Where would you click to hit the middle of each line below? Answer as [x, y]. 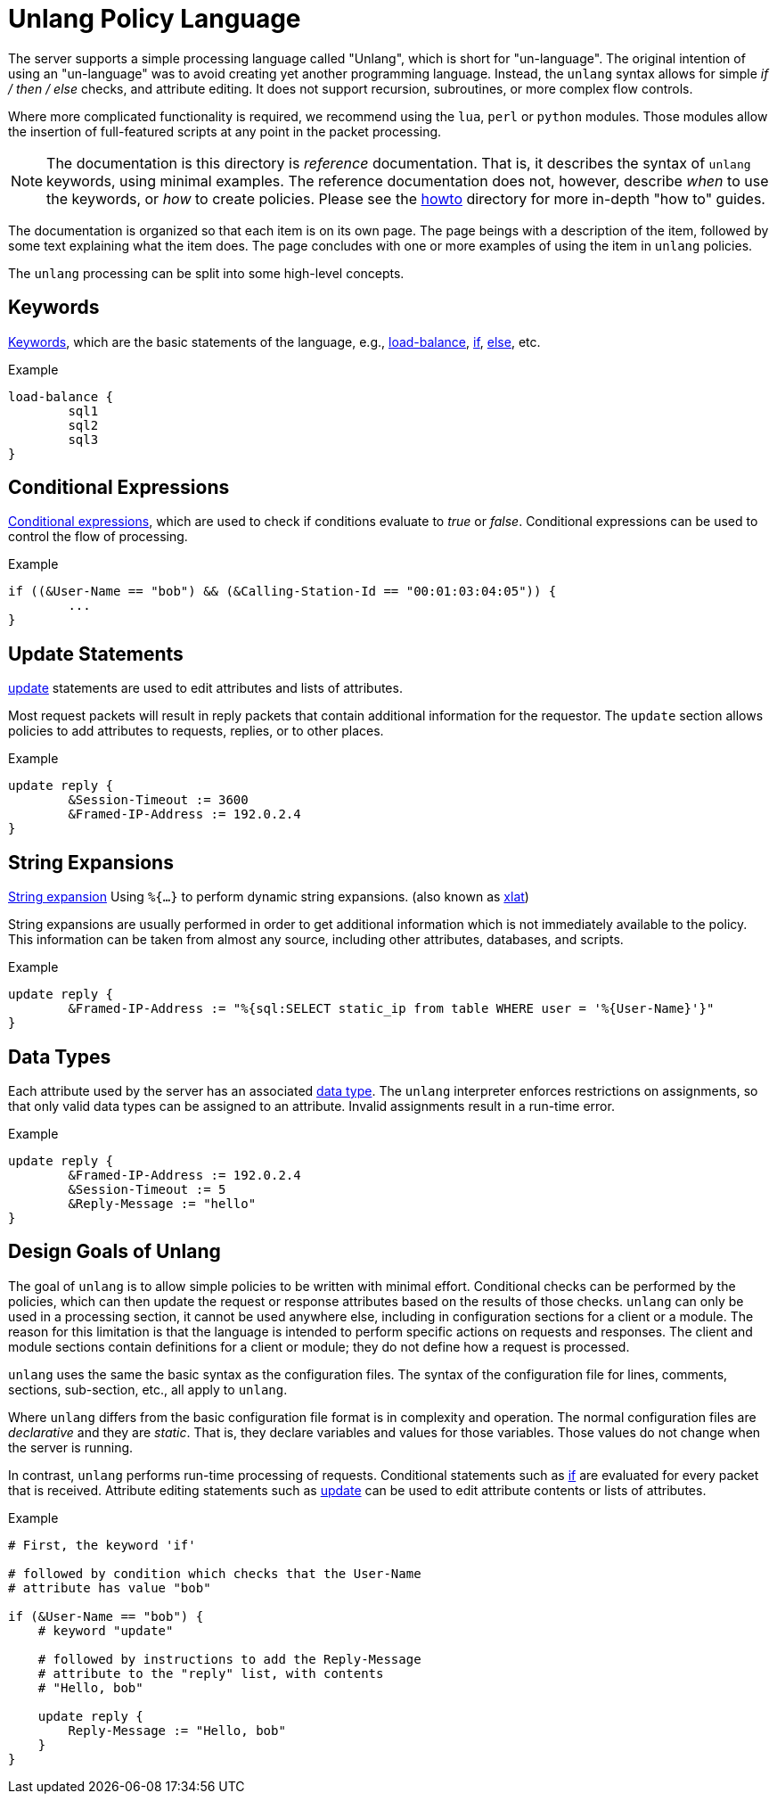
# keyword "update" [106, 1630]
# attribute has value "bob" [110, 1587]
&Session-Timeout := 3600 [158, 800]
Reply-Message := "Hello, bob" [177, 1730]
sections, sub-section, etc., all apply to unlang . [148, 1389]
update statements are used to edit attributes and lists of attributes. [205, 688]
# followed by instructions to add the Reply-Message [229, 1659]
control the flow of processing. [98, 537]
